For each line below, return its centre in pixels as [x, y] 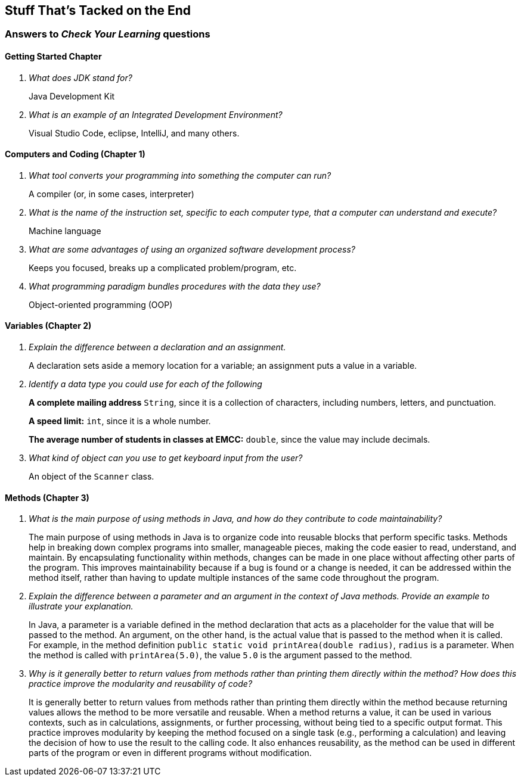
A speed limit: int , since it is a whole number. [120, 421]
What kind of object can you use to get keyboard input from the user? [166, 458]
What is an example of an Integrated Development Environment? [156, 114]
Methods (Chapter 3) [47, 497]
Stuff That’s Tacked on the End [98, 10]
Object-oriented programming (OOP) [101, 304]
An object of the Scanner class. [92, 477]
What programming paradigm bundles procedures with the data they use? [175, 286]
